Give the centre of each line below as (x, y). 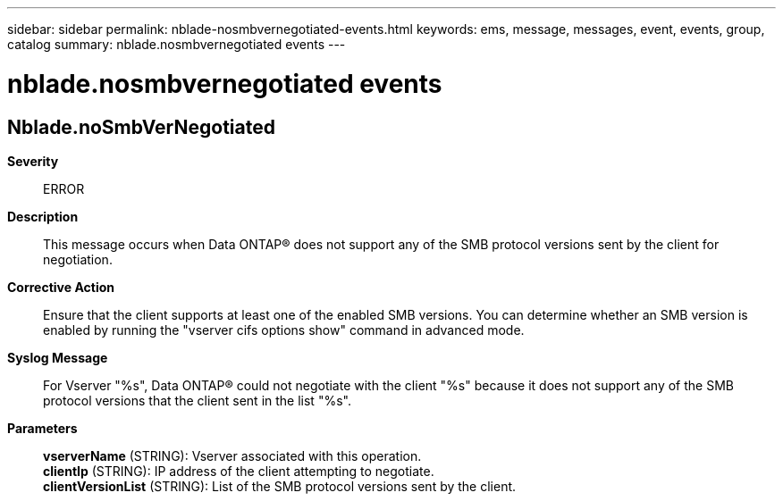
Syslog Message (58, 357)
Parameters (42, 428)
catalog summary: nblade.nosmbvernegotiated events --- (177, 44)
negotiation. (78, 259)
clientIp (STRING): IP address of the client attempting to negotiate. (239, 471)
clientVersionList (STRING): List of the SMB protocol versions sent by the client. (280, 486)
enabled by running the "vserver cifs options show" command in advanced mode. (284, 330)
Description (43, 216)
